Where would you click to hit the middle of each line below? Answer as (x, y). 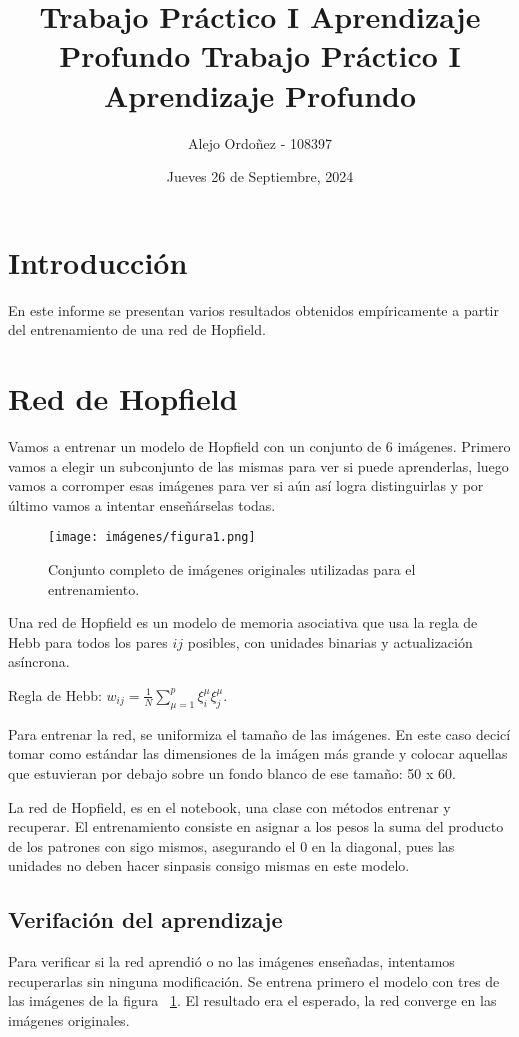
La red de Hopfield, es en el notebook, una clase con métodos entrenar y (229, 806)
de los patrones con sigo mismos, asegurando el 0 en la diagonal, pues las (231, 845)
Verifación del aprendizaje (145, 919)
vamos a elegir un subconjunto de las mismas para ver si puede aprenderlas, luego (258, 465)
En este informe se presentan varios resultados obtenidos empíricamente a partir (253, 309)
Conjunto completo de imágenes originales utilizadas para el (232, 568)
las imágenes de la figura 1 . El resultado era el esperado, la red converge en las (252, 1000)
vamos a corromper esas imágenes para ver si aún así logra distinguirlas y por (246, 485)
